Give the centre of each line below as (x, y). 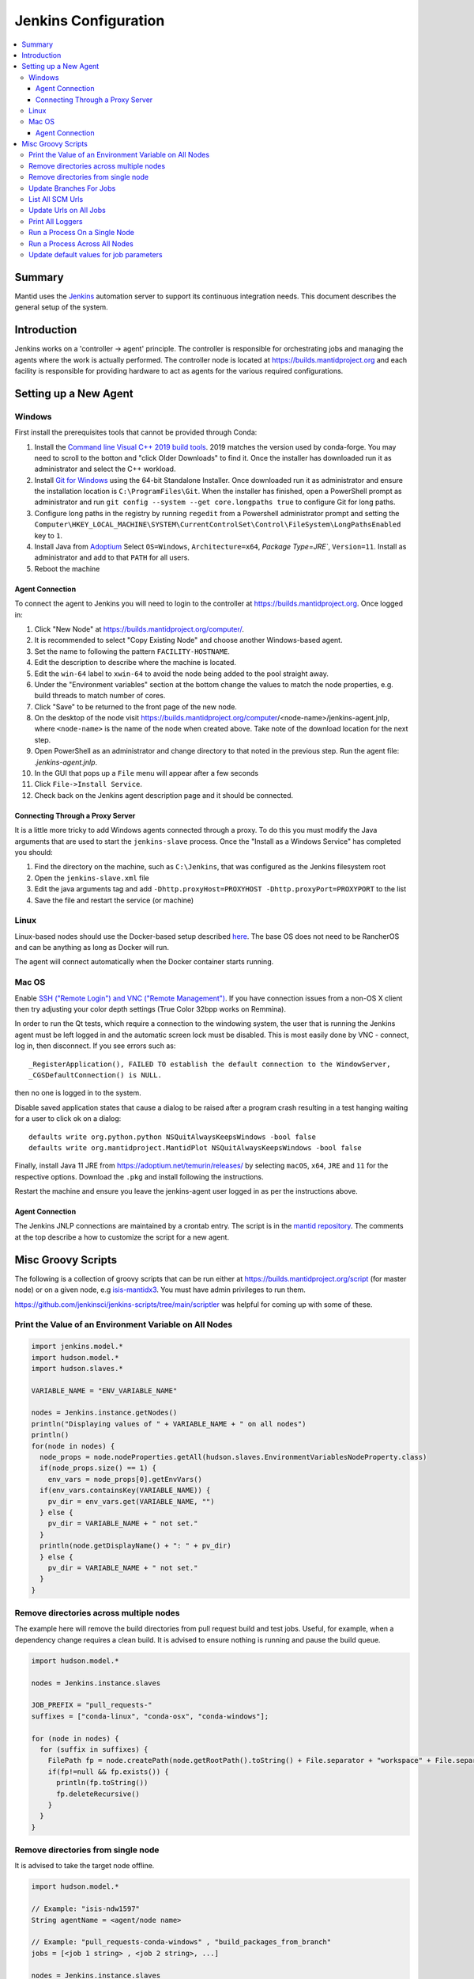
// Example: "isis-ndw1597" (85, 1909)
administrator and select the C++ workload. (105, 469)
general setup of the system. (61, 307)
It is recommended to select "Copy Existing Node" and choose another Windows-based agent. (188, 640)
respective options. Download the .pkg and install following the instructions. (139, 1176)
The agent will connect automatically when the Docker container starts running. (144, 962)
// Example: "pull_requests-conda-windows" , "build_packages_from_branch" (181, 1942)
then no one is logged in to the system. (78, 1093)
